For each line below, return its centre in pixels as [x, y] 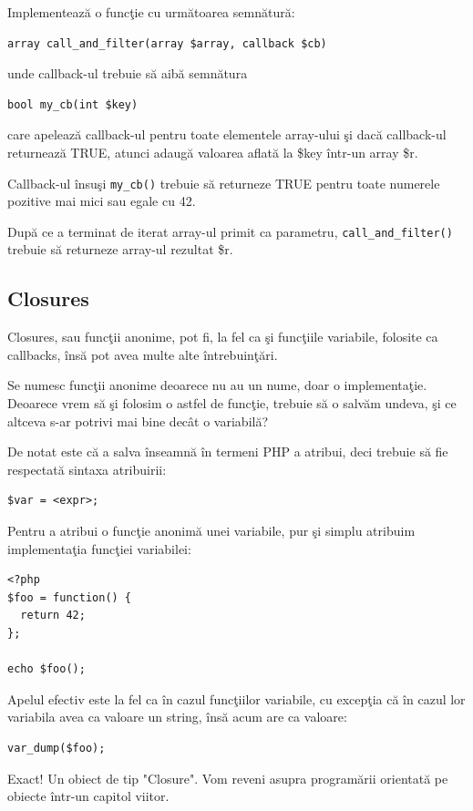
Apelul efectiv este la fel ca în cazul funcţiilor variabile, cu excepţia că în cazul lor [236, 698]
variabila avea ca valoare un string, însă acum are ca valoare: [177, 717]
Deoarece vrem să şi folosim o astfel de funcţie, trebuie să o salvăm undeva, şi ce [232, 403]
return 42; [53, 616]
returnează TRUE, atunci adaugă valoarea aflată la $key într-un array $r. [213, 152]
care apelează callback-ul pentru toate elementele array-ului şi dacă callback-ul [227, 134]
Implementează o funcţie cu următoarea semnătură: [151, 12]
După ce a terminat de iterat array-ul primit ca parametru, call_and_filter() [230, 231]
